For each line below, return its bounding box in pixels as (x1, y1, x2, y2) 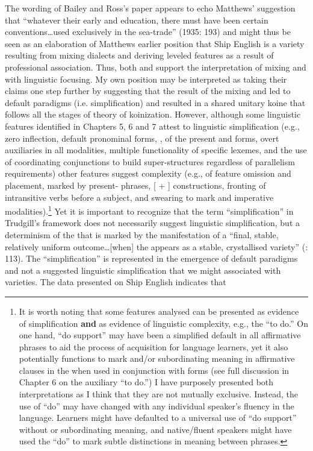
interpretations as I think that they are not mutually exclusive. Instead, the (19, 388, 299, 400)
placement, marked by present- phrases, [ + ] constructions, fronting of (5, 178, 266, 191)
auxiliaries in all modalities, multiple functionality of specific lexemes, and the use (5, 143, 307, 156)
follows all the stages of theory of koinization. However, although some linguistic (5, 108, 301, 121)
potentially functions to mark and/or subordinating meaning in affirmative (19, 352, 295, 365)
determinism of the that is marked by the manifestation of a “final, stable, (5, 228, 279, 241)
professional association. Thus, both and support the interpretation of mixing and (5, 60, 306, 73)
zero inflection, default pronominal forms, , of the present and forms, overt (5, 131, 279, 144)
